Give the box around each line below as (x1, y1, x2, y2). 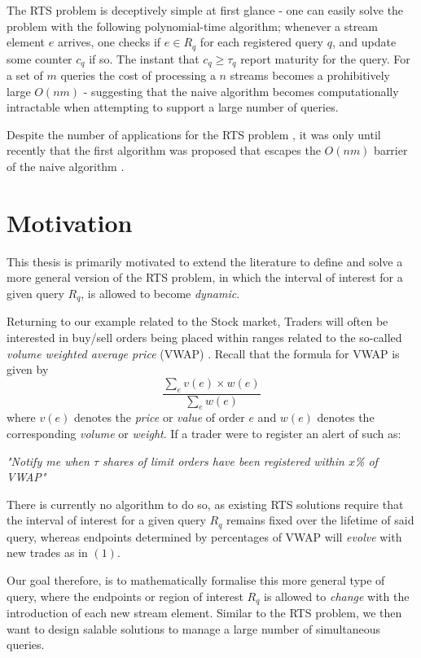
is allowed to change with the (263, 587, 410, 604)
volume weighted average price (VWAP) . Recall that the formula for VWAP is (7, 344, 400, 362)
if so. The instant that (89, 50, 200, 67)
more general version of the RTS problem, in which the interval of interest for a (7, 269, 403, 286)
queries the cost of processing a (60, 67, 216, 84)
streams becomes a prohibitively (230, 67, 390, 84)
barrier (374, 142, 408, 159)
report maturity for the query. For (240, 50, 410, 67)
